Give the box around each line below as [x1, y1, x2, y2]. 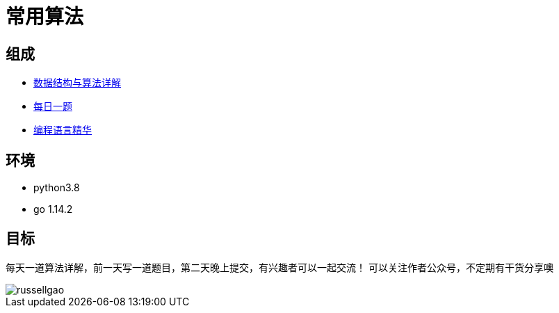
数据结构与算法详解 [33, 77, 121, 89]
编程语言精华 [33, 124, 92, 136]
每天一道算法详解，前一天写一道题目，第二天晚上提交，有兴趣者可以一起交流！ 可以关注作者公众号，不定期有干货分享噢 [6, 261, 553, 273]
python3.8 [33, 182, 80, 194]
